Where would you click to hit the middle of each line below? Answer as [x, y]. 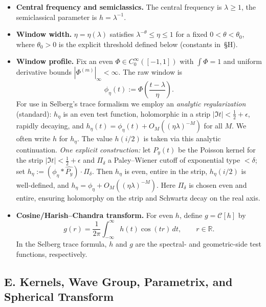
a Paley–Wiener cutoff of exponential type [174, 160]
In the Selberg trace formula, [61, 244]
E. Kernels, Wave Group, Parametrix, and [118, 282]
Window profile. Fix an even [64, 61]
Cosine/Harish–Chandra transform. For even [95, 215]
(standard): [34, 113]
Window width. [44, 34]
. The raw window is [150, 72]
